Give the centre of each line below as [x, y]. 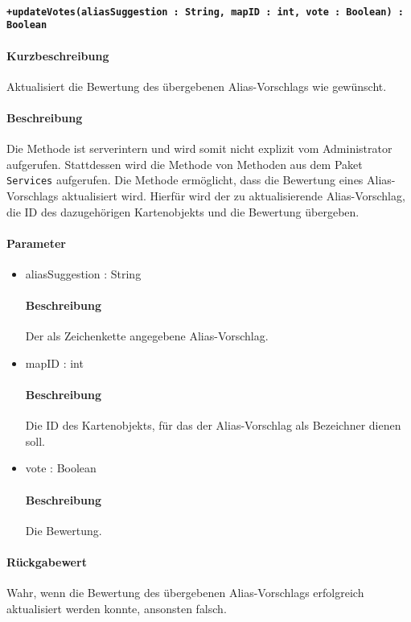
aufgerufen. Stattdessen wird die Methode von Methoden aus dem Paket [185, 164]
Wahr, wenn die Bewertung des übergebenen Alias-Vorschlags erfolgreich [185, 593]
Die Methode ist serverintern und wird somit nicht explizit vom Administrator [199, 148]
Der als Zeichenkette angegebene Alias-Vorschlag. [147, 336]
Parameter [36, 243]
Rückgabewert [47, 562]
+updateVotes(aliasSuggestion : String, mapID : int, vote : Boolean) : [205, 12]
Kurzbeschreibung [58, 55]
